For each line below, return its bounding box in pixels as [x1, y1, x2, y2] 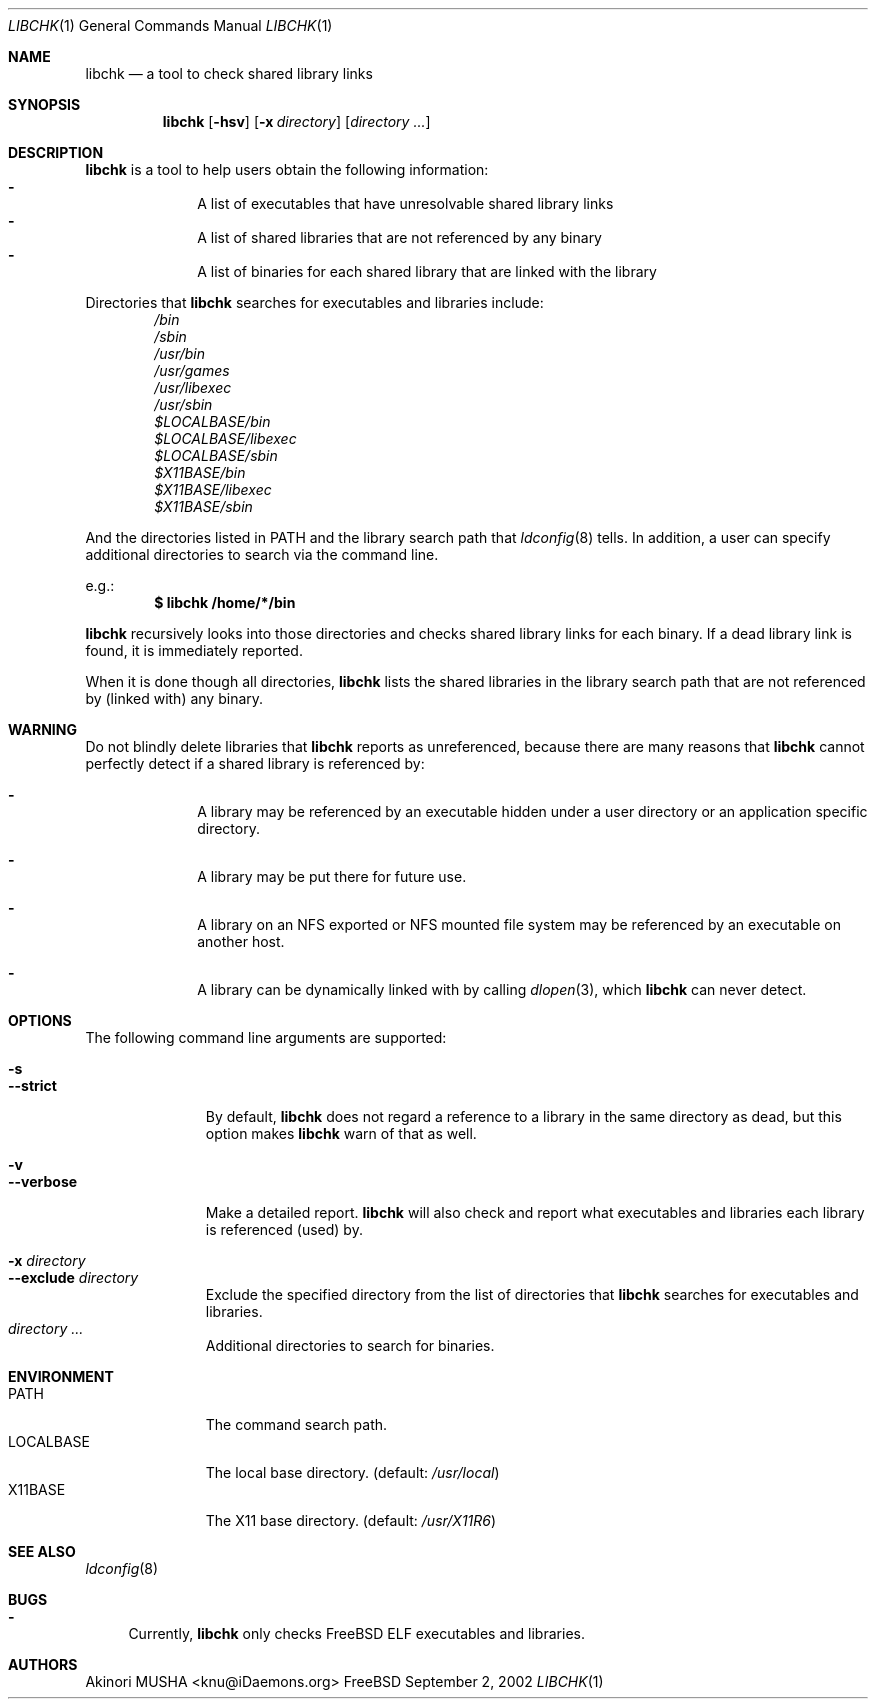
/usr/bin [154, 345, 206, 362]
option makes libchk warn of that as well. [205, 1125, 477, 1142]
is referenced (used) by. [205, 1221, 363, 1238]
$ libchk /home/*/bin [154, 594, 296, 611]
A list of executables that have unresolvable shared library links [197, 195, 614, 212]
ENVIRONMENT [8, 1368, 114, 1385]
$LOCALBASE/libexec [154, 430, 297, 447]
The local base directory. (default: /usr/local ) [205, 1464, 500, 1481]
